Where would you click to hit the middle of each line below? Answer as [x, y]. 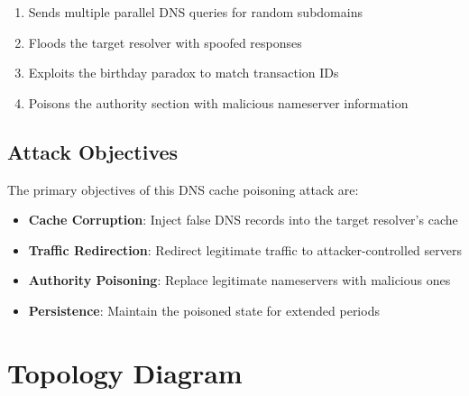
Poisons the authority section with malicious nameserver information [218, 102]
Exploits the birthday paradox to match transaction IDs [184, 73]
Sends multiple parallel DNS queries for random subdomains [195, 12]
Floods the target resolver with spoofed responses [165, 42]
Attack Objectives [93, 151]
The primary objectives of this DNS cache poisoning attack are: [183, 189]
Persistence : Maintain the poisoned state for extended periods [204, 310]
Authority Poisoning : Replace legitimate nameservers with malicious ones [239, 280]
